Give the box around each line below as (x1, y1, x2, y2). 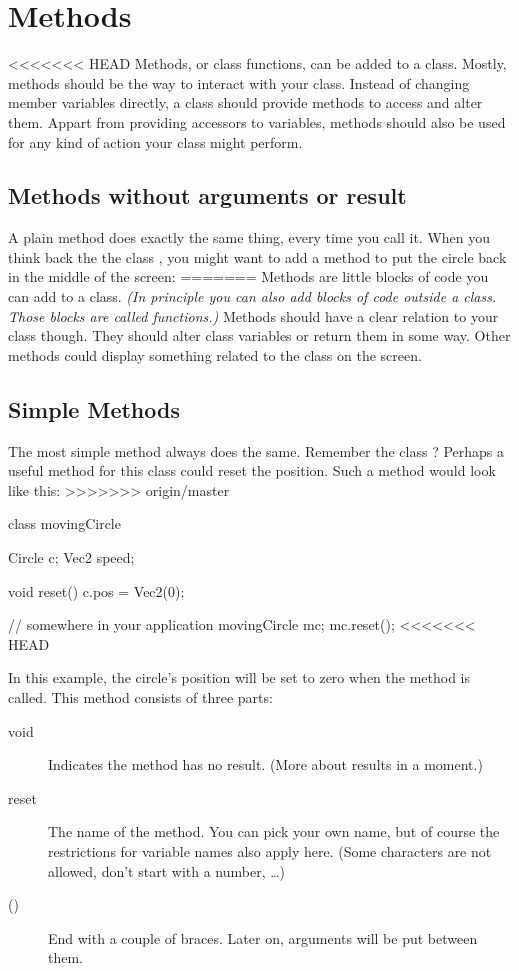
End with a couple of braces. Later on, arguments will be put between (48, 927, 478, 948)
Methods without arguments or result (8, 180, 407, 211)
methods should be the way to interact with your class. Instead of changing (8, 72, 470, 93)
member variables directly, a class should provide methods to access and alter (8, 92, 483, 113)
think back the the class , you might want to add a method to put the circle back (8, 246, 507, 267)
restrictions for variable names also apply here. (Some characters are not (48, 840, 492, 861)
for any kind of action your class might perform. (8, 131, 303, 152)
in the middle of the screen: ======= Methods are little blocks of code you (8, 266, 489, 287)
